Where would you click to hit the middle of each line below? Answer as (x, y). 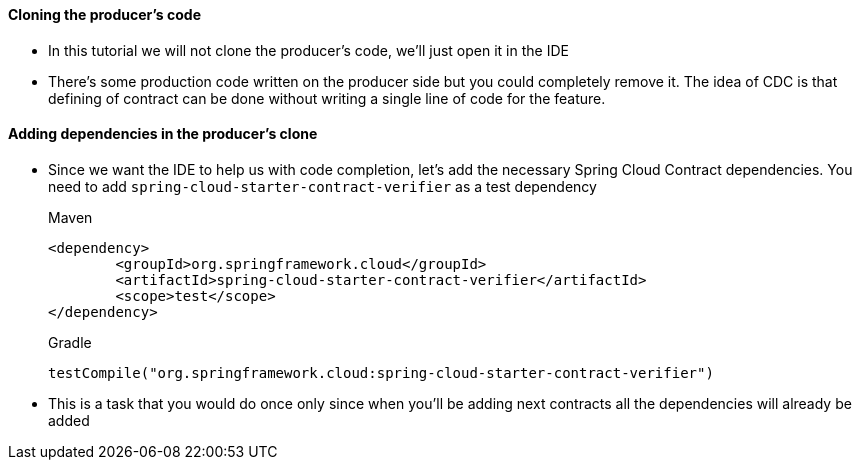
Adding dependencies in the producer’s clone (163, 134)
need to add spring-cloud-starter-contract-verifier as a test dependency (322, 186)
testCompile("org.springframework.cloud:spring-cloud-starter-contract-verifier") (381, 372)
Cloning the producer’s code (104, 14)
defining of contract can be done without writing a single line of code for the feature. (327, 98)
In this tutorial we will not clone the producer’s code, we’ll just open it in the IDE (308, 50)
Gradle (70, 342)
